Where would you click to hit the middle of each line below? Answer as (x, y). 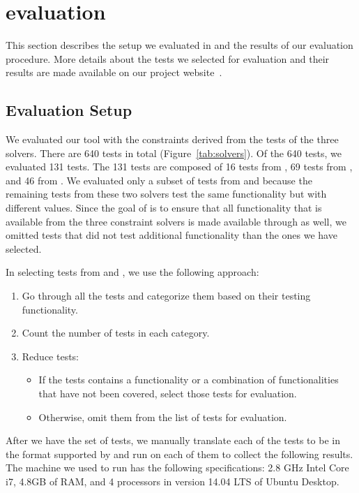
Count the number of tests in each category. (116, 333)
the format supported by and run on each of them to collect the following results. (179, 454)
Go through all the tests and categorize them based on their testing (166, 296)
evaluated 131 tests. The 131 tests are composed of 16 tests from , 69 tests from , (179, 167)
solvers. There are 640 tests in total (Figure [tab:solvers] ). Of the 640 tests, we (174, 153)
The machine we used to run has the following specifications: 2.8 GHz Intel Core (177, 468)
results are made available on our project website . (114, 72)
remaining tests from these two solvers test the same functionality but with (166, 194)
